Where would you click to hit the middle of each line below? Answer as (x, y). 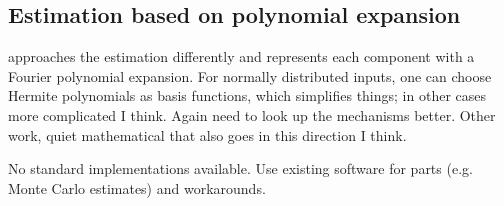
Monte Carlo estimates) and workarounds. (137, 187)
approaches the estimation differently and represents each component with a (241, 56)
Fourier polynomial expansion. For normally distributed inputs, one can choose (250, 75)
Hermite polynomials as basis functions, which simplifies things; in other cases (247, 95)
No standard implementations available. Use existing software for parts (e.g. (240, 168)
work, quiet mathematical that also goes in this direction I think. (207, 134)
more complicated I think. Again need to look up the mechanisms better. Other (252, 114)
